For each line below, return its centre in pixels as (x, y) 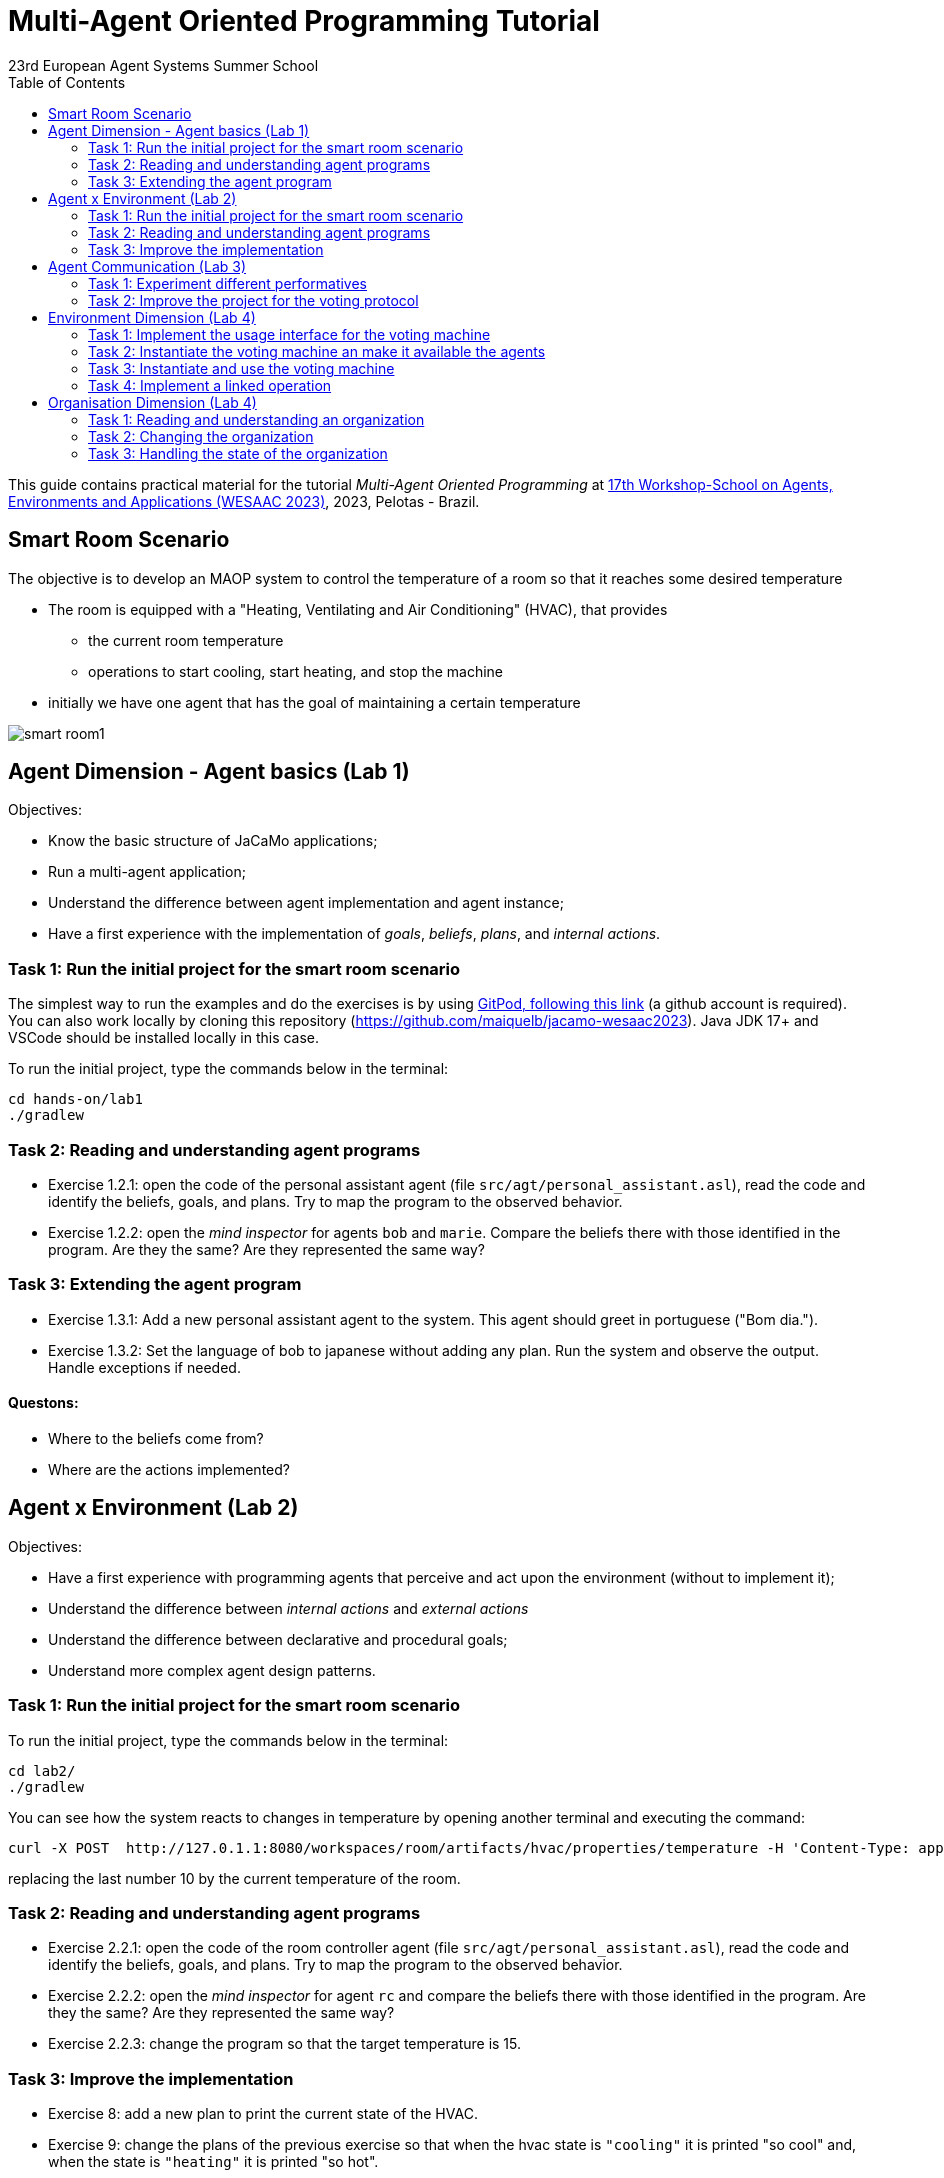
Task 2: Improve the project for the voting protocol (253, 300)
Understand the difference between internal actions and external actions (288, 1608)
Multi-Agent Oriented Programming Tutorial (304, 21)
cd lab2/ (42, 1770)
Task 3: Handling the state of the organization (238, 453)
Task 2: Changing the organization (201, 436)
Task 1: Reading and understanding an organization (256, 419)
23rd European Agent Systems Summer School (163, 65)
